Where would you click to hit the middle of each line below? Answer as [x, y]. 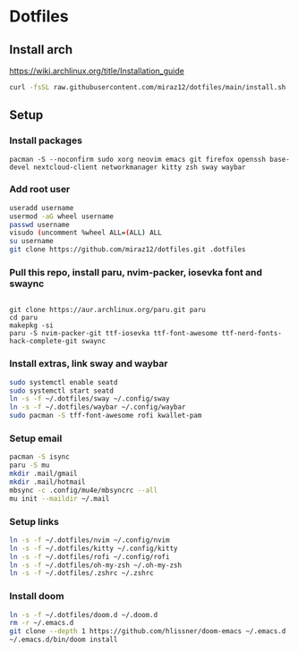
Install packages [46, 140]
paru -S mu [30, 466]
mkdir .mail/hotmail [48, 482]
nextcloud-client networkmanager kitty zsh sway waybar [139, 167]
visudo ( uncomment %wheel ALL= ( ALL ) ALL [86, 233]
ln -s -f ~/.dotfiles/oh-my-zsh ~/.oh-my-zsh [95, 565]
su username [31, 241]
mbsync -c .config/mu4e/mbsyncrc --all [84, 490]
